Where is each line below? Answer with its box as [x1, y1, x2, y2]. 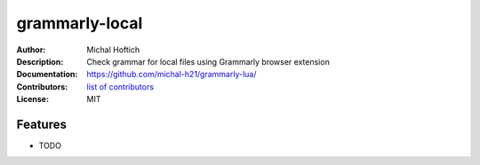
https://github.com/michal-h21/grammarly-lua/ [86, 69, 257, 80]
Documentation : [16, 69, 78, 80]
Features [16, 116, 67, 132]
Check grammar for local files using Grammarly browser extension [86, 56, 331, 67]
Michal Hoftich [86, 44, 140, 55]
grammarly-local [16, 13, 143, 33]
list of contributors [86, 81, 155, 92]
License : [16, 94, 49, 105]
